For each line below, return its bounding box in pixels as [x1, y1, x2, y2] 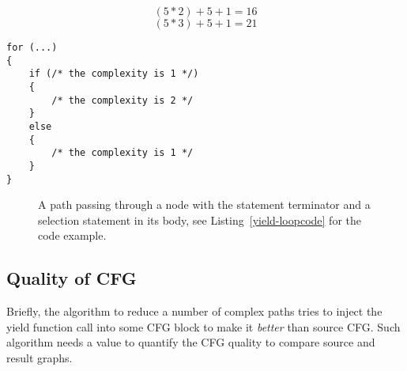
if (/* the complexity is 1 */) [28, 68, 199, 80]
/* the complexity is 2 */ [51, 94, 194, 106]
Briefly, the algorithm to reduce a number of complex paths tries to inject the [6, 303, 383, 320]
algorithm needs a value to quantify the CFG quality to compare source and [6, 334, 375, 350]
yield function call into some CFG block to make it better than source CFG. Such [6, 318, 401, 335]
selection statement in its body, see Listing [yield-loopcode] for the [38, 211, 361, 228]
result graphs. [6, 349, 73, 365]
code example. [38, 227, 107, 244]
